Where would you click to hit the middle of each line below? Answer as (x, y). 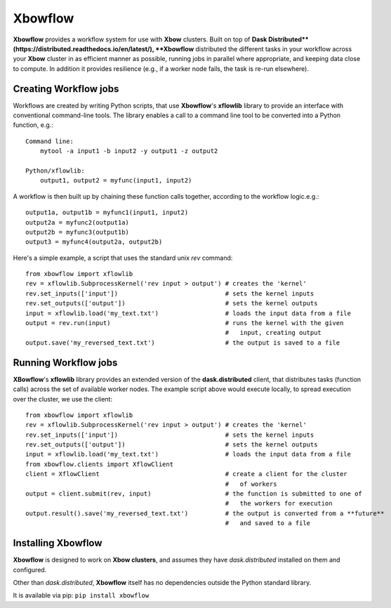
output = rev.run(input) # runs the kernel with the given (185, 323)
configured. (30, 569)
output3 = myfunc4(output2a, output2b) (94, 242)
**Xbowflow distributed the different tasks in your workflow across (254, 48)
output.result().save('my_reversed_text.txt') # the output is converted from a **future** (205, 513)
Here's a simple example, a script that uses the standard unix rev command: (123, 258)
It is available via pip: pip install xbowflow (81, 595)
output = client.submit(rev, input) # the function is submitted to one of (194, 494)
